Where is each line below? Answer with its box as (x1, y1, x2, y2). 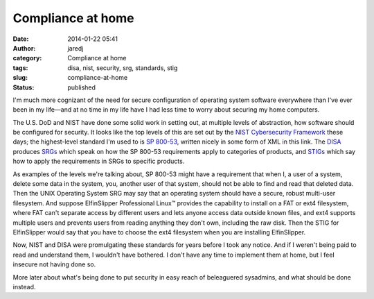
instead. (12, 282, 36, 291)
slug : (12, 74, 28, 82)
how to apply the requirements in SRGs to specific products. (12, 157, 185, 166)
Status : (12, 83, 35, 92)
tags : (12, 63, 28, 72)
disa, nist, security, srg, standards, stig (67, 63, 178, 72)
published (67, 83, 96, 92)
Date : (12, 35, 29, 43)
